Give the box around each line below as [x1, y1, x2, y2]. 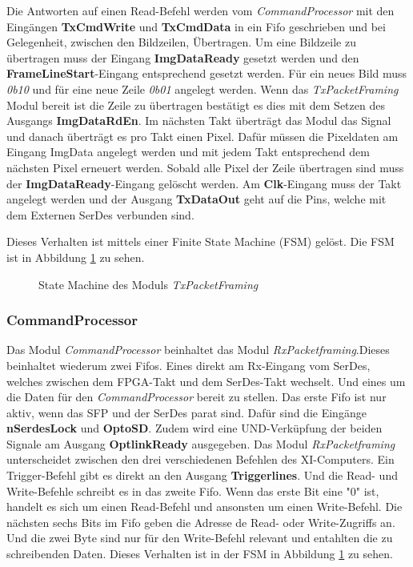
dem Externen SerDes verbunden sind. [6, 206, 194, 223]
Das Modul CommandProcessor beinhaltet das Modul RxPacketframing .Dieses [6, 341, 390, 358]
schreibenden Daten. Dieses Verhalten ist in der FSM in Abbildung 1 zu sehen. [6, 545, 393, 562]
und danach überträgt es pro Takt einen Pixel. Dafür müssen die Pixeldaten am [6, 127, 399, 144]
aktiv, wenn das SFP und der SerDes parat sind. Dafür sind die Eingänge [6, 404, 367, 420]
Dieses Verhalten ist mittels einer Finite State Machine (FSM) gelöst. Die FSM [6, 233, 395, 250]
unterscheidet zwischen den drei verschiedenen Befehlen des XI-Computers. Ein [6, 451, 395, 468]
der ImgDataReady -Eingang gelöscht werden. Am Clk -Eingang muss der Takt [6, 175, 402, 191]
